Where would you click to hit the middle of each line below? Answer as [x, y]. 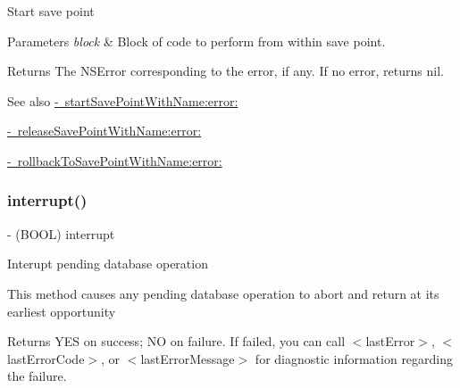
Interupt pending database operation [108, 264]
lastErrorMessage [188, 358]
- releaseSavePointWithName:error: [105, 131]
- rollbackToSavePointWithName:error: [115, 160]
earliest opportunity [62, 311]
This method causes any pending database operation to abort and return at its [223, 293]
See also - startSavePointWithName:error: [123, 100]
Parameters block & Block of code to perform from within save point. [197, 41]
